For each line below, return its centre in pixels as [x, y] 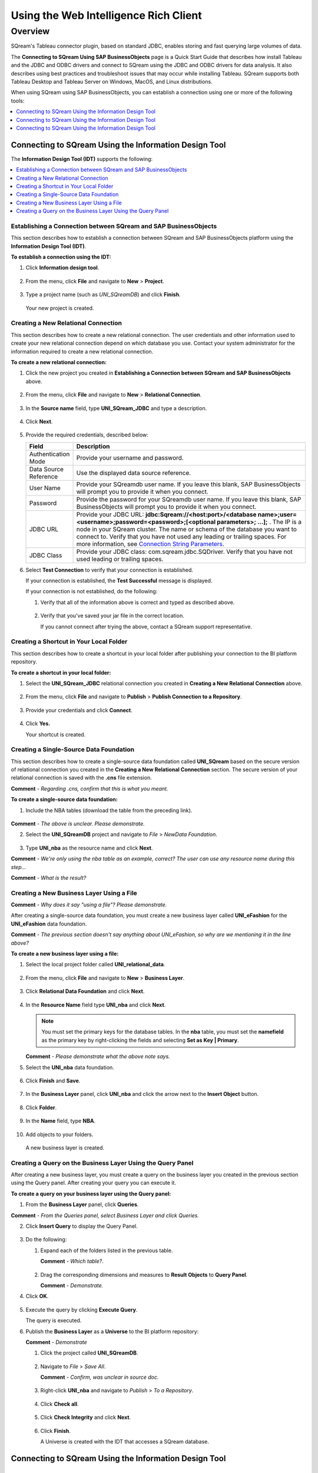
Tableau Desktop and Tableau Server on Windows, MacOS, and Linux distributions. [112, 81]
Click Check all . [59, 1404]
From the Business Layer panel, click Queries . [82, 1204]
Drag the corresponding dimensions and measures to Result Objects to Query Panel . [144, 1274]
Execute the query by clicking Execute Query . [82, 1309]
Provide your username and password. [130, 458]
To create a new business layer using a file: [65, 954]
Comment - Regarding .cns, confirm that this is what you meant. [90, 788]
